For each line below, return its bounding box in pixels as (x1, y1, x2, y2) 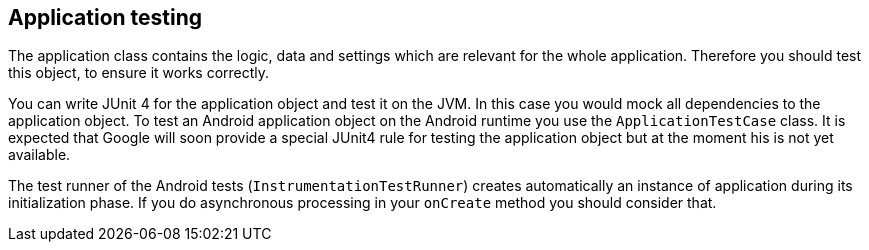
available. (8, 146, 71, 164)
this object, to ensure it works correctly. (8, 64, 270, 82)
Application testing (8, 5, 203, 30)
